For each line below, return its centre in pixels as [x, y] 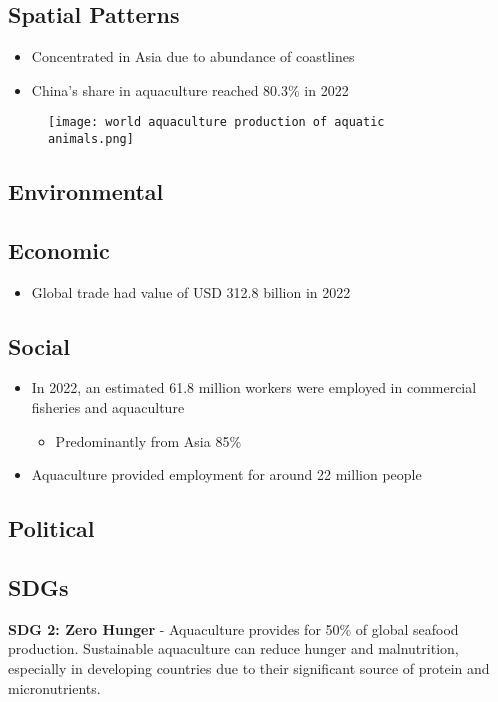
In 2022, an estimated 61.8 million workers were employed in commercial [254, 387]
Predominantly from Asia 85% [148, 440]
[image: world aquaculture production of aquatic [216, 122]
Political [51, 528]
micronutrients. [54, 687]
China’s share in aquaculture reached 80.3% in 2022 [190, 89]
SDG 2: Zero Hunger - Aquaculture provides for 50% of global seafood [233, 628]
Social [39, 345]
